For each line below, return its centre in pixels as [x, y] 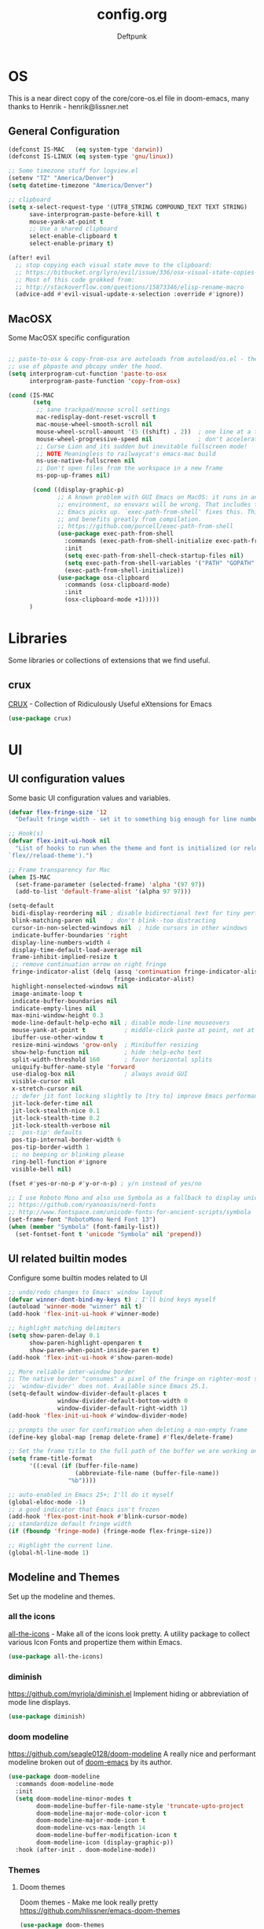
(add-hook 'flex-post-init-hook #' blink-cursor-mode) [98, 1517]
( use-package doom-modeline [54, 1777]
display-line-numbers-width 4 [61, 942]
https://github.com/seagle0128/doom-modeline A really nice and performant [132, 1754]
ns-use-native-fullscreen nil [86, 461]
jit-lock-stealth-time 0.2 [56, 1118]
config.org [132, 15]
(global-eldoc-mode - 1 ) [47, 1502]
